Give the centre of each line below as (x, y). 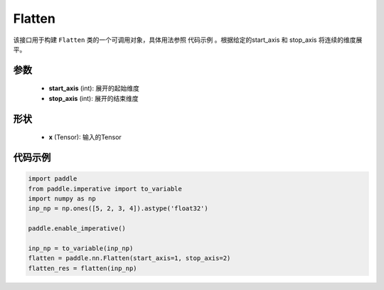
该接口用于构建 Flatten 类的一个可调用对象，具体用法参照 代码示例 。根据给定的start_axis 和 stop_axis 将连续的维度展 (188, 40)
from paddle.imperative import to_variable (105, 189)
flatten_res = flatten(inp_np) (83, 268)
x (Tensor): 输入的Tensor (85, 137)
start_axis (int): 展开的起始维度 (94, 88)
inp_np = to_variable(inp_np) (81, 248)
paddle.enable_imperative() (77, 229)
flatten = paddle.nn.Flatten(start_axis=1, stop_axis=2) (129, 258)
